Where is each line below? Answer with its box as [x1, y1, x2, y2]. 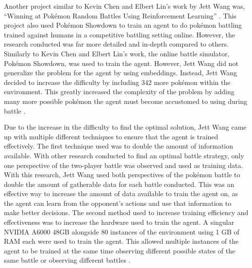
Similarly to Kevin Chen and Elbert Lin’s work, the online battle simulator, [4, 48, 230, 58]
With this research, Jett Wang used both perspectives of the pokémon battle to [4, 169, 240, 180]
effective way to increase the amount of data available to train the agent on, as [4, 188, 238, 199]
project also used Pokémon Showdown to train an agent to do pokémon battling [4, 20, 242, 30]
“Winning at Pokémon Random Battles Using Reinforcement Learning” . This [4, 10, 236, 20]
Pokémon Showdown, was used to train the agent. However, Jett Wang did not [4, 58, 238, 68]
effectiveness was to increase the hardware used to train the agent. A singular [4, 217, 234, 227]
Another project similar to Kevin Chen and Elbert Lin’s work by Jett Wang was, [4, 1, 245, 11]
